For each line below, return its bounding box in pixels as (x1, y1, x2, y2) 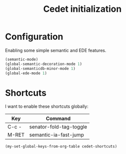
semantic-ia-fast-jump (29, 131, 84, 138)
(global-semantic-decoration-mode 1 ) (5, 62, 82, 66)
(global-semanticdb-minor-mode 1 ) (5, 66, 76, 71)
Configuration (5, 31, 64, 42)
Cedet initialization (43, 3, 122, 15)
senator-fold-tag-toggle (29, 123, 87, 130)
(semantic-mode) (5, 57, 38, 62)
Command (46, 115, 71, 122)
